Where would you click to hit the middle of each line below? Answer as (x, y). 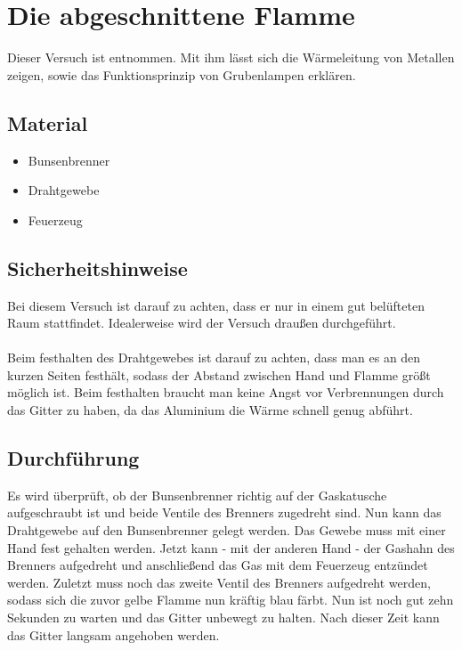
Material (48, 122)
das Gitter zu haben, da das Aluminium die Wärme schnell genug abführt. (210, 410)
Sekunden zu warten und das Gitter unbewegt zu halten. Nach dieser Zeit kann (223, 617)
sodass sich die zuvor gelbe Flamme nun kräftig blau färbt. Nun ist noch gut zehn (231, 600)
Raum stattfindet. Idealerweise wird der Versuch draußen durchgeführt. (202, 323)
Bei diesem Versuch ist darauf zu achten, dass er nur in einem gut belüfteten (216, 305)
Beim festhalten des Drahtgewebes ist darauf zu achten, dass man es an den (214, 357)
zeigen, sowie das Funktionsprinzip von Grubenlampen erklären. (182, 74)
